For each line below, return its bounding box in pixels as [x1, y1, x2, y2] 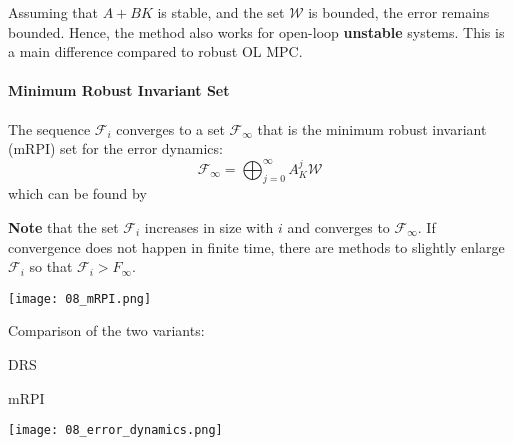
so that [29, 256, 73, 277]
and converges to [287, 216, 390, 237]
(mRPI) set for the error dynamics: [8, 138, 223, 159]
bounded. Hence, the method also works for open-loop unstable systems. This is [8, 21, 505, 42]
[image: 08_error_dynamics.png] [8, 423, 223, 438]
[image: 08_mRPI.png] [8, 291, 152, 306]
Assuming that [8, 2, 98, 22]
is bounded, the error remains [308, 2, 490, 22]
